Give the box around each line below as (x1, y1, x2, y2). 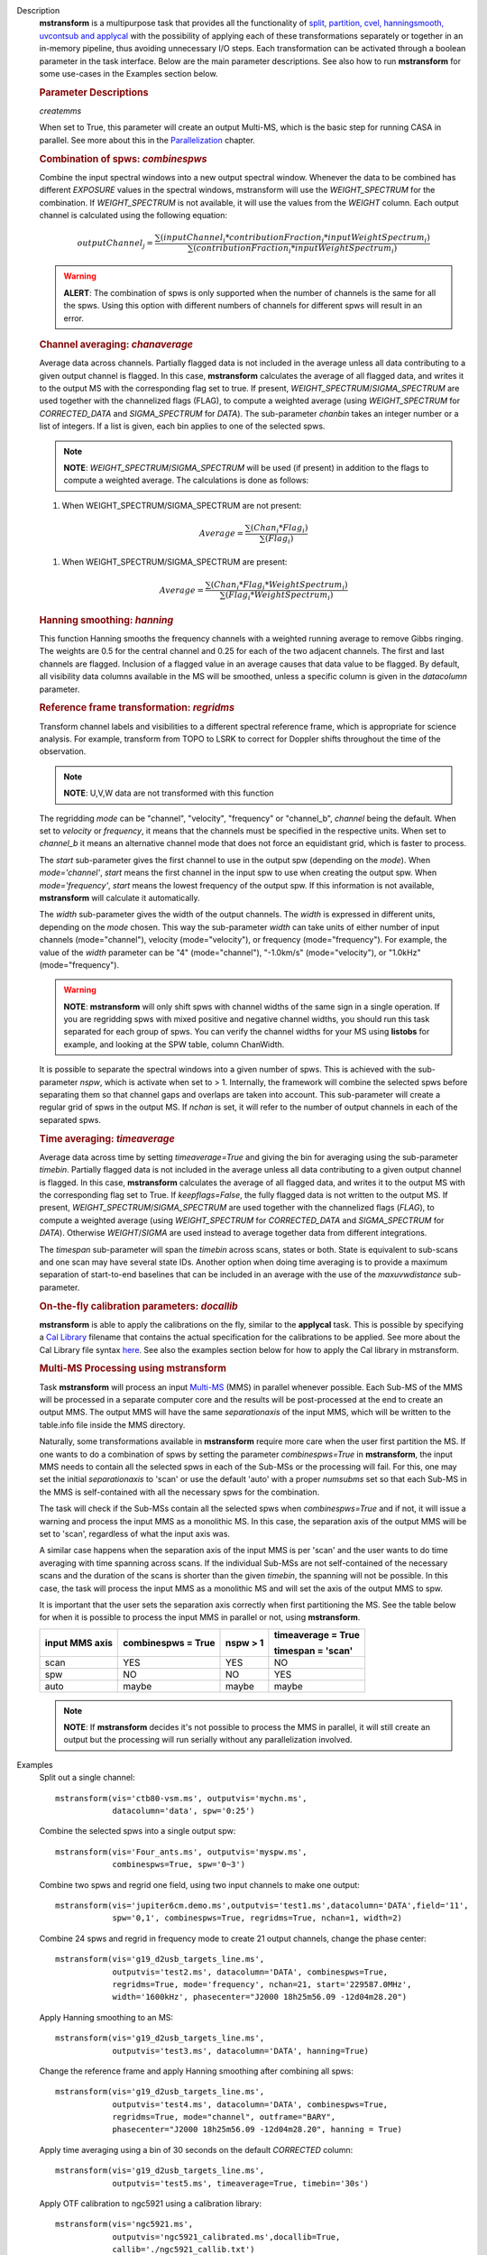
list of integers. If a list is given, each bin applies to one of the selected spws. (39, 420, 326, 432)
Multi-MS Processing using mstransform (39, 1362, 227, 1375)
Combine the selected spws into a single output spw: (39, 1826, 236, 1836)
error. (63, 312, 85, 324)
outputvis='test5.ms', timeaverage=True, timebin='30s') (112, 2178, 370, 2188)
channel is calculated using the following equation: (39, 210, 228, 220)
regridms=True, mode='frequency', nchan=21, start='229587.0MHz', (112, 1979, 412, 1989)
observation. (39, 746, 87, 757)
